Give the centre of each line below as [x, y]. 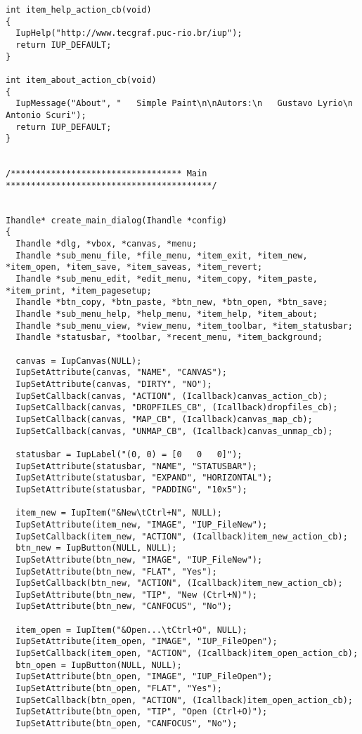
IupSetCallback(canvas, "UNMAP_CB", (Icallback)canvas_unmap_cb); [174, 431]
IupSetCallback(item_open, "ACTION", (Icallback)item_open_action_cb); [187, 654]
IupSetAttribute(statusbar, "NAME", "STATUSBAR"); [136, 466]
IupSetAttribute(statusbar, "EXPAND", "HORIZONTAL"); [144, 478]
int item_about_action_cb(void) [81, 80]
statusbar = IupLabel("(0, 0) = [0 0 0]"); [129, 454]
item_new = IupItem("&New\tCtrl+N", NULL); [119, 513]
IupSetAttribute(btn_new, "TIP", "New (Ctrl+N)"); [136, 595]
